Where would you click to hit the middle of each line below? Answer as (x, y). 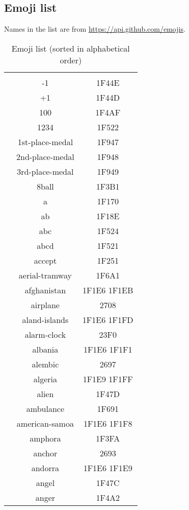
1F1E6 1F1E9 (108, 468)
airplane (45, 305)
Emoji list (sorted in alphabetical (71, 48)
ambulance (45, 408)
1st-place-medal (45, 142)
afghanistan (45, 290)
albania (45, 349)
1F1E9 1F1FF (108, 379)
